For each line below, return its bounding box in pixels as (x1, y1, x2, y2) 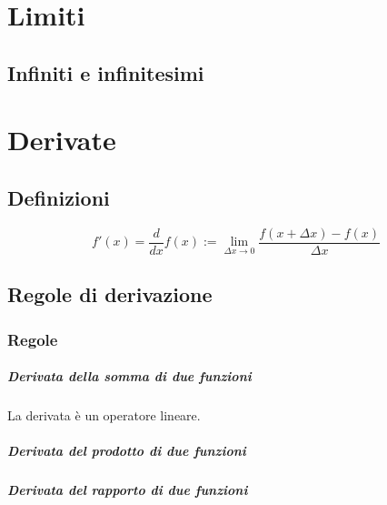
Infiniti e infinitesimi (7, 58, 204, 86)
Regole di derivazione (7, 280, 213, 308)
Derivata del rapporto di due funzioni (7, 480, 248, 500)
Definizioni (7, 183, 110, 211)
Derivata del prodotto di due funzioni (7, 441, 246, 460)
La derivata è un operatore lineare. (7, 405, 201, 424)
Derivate (7, 121, 116, 158)
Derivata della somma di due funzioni (7, 367, 252, 386)
